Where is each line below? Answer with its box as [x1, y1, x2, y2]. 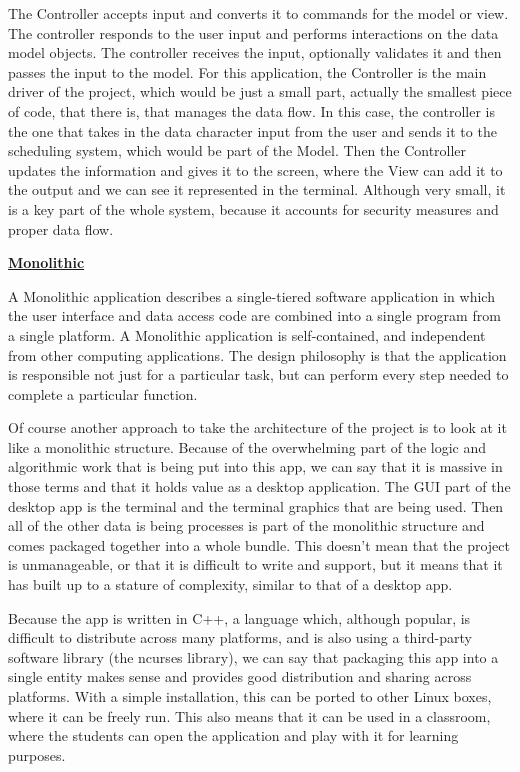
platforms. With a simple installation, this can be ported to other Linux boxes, [8, 686, 492, 706]
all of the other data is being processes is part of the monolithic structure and [8, 515, 485, 536]
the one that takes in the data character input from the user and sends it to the [8, 120, 497, 141]
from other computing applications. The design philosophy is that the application [8, 344, 507, 365]
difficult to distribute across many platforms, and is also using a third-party [8, 627, 472, 648]
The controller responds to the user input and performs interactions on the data [8, 22, 499, 43]
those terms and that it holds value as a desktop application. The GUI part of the [8, 476, 511, 497]
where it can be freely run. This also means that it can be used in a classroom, [8, 705, 491, 726]
